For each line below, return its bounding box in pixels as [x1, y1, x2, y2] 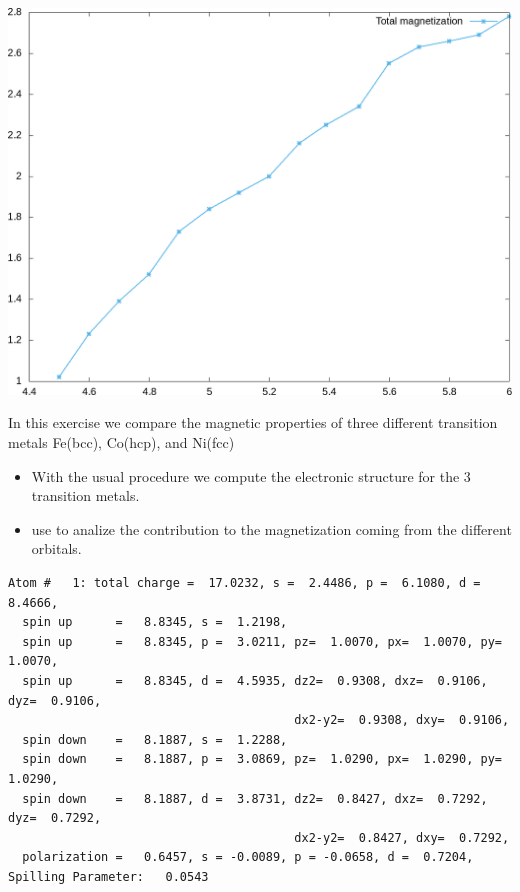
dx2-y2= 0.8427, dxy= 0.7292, [294, 830, 510, 845]
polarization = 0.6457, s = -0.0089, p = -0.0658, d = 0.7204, [22, 850, 474, 865]
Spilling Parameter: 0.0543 [8, 869, 209, 884]
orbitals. [31, 538, 82, 559]
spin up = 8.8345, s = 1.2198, [22, 615, 288, 630]
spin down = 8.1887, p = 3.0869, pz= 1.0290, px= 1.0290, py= [22, 752, 502, 767]
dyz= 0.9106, [8, 693, 102, 708]
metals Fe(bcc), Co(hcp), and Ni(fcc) [8, 432, 235, 453]
